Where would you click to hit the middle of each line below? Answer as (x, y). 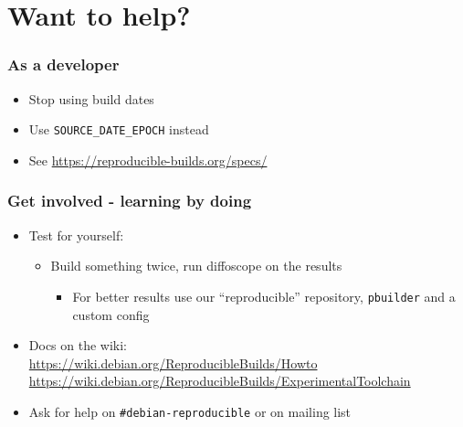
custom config (111, 314)
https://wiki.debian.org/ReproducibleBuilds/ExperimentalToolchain (220, 381)
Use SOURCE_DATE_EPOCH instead (119, 129)
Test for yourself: (76, 235)
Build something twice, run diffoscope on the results (196, 266)
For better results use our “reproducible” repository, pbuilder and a (264, 296)
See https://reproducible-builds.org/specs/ (148, 160)
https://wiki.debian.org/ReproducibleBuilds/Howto (173, 363)
